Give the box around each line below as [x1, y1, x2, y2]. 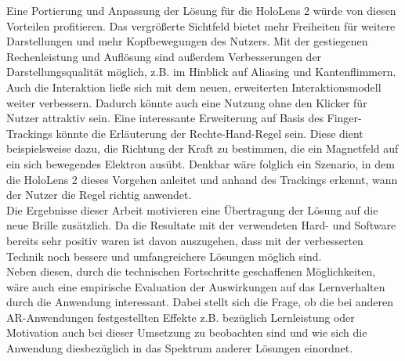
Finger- [327, 110, 362, 126]
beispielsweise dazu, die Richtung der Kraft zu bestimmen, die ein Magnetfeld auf [6, 140, 399, 157]
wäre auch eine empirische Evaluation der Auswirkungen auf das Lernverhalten [6, 278, 385, 294]
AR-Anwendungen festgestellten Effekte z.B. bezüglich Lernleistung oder [6, 309, 355, 325]
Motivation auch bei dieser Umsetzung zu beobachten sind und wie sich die [6, 324, 367, 341]
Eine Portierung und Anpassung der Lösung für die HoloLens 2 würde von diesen [6, 2, 396, 18]
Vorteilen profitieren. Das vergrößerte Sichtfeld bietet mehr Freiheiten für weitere [6, 17, 396, 34]
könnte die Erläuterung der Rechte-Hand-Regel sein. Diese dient [56, 125, 363, 141]
